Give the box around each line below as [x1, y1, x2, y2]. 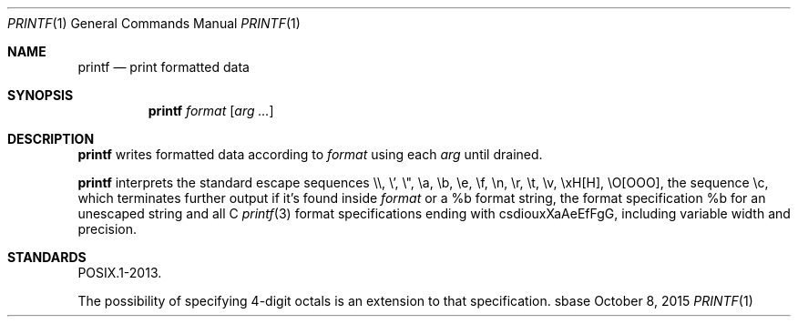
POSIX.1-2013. [77, 265, 162, 280]
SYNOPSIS [7, 87, 74, 103]
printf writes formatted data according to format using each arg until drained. [77, 147, 543, 162]
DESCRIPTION [7, 131, 95, 147]
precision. [77, 221, 138, 237]
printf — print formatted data [77, 59, 250, 75]
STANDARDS [7, 249, 87, 265]
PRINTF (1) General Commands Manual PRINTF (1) [7, 15, 301, 31]
